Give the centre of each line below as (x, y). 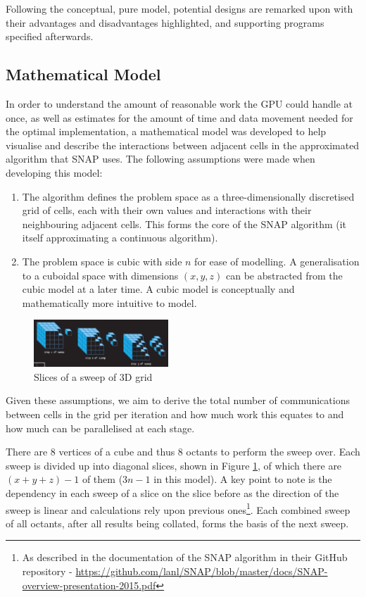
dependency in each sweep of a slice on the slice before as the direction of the (172, 493)
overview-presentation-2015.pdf (89, 585)
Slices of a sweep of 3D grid (93, 376)
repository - (47, 571)
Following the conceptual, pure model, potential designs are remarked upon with (179, 8)
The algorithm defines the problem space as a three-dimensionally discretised (188, 196)
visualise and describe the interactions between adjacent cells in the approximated (183, 145)
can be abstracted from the (284, 275)
